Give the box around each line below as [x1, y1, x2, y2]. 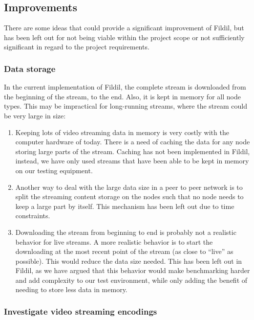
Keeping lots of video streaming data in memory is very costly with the [15, 127, 229, 137]
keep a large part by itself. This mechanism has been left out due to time [15, 201, 234, 211]
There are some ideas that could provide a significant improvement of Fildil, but [4, 23, 244, 33]
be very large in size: [4, 110, 66, 120]
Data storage [4, 62, 56, 74]
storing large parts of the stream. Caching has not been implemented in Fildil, [15, 146, 250, 156]
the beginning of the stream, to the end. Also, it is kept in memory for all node [4, 91, 241, 101]
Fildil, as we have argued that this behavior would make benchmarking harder [15, 265, 250, 275]
